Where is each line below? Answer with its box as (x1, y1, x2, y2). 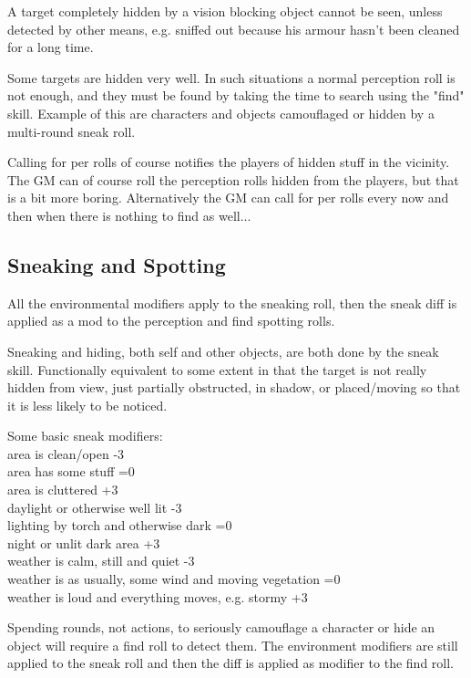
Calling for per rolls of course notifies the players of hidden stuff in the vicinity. (7, 152, 450, 172)
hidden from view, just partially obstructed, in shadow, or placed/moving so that (7, 378, 461, 397)
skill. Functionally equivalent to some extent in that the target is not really (7, 360, 427, 379)
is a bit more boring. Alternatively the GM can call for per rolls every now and (7, 188, 449, 207)
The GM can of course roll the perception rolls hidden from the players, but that (7, 170, 459, 189)
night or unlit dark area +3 (7, 533, 160, 552)
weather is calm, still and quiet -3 (7, 551, 195, 570)
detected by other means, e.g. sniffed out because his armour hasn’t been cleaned (7, 19, 460, 38)
